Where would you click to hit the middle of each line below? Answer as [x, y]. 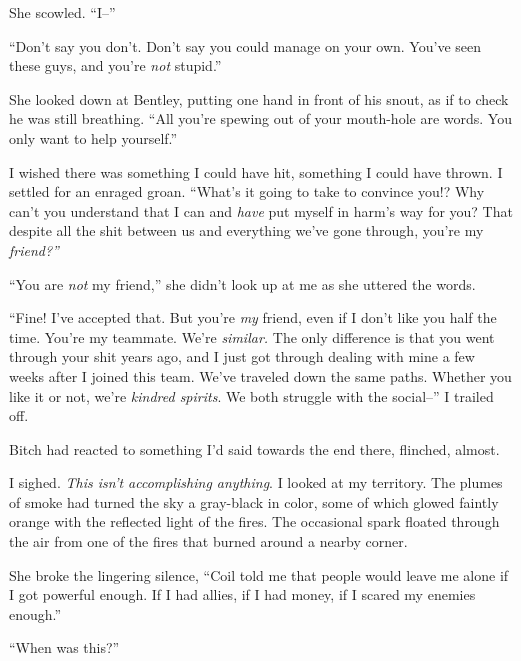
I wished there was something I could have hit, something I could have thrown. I [256, 171]
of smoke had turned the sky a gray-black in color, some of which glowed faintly [254, 501]
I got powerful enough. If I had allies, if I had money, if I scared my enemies [242, 594]
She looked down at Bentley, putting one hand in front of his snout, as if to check [259, 98]
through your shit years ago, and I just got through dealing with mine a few [242, 356]
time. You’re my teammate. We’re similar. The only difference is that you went [252, 336]
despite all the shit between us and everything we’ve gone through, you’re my [246, 230]
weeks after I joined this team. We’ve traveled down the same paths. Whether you [260, 375]
